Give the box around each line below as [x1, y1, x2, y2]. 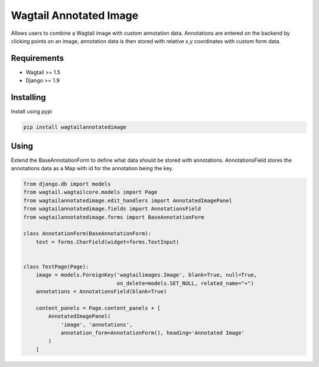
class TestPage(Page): [23, 263, 89, 270]
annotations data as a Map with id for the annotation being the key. [11, 165, 174, 172]
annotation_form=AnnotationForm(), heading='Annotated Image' [60, 330, 245, 336]
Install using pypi [11, 108, 53, 115]
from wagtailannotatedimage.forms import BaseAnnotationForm [23, 213, 204, 220]
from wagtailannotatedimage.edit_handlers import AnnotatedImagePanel [23, 197, 233, 204]
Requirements [11, 53, 64, 63]
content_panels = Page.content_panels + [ [35, 304, 161, 311]
